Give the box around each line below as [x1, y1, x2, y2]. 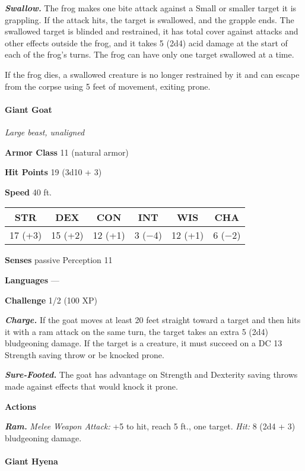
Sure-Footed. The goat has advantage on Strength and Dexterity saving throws [5, 368, 298, 381]
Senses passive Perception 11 [5, 254, 113, 266]
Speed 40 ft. [5, 185, 52, 198]
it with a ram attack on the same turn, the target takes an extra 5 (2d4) [5, 325, 268, 337]
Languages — [5, 273, 59, 286]
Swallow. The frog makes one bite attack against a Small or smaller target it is [5, 2, 297, 14]
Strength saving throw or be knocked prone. [5, 348, 164, 361]
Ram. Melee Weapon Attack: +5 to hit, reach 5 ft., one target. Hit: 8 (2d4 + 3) [5, 420, 296, 432]
